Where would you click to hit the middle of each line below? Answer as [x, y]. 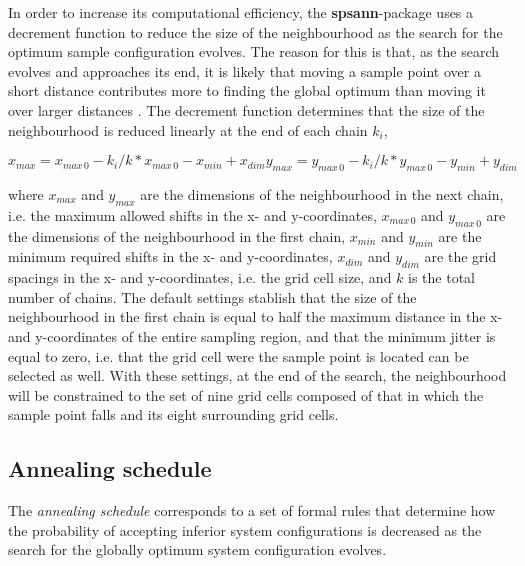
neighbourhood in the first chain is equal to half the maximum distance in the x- [255, 316]
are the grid [460, 256]
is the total [442, 277]
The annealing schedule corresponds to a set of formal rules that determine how [252, 510]
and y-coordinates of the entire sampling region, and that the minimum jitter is [252, 335]
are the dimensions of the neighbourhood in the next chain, [322, 193]
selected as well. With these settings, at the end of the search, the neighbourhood [257, 375]
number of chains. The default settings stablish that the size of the [212, 296]
